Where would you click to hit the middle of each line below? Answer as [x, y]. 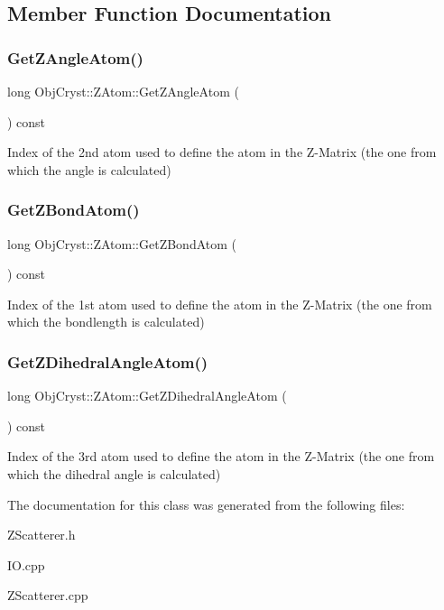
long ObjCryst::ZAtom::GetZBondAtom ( [122, 243]
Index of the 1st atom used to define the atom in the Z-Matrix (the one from [220, 304]
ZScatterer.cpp [48, 595]
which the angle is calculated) [89, 169]
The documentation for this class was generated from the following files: [206, 504]
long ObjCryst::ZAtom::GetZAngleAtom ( [123, 91]
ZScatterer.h [42, 535]
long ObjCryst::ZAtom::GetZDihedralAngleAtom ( [147, 396]
